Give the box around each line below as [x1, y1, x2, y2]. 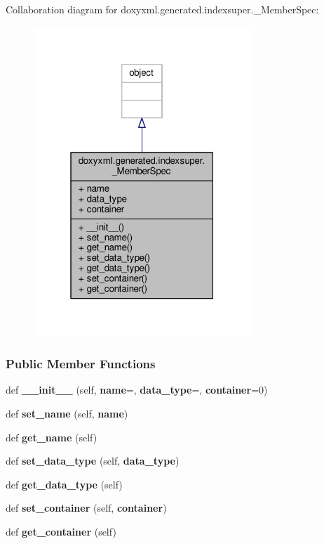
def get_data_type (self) [6, 477, 123, 491]
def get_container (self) [6, 524, 116, 538]
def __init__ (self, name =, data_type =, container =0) [6, 382, 268, 397]
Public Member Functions [6, 355, 156, 373]
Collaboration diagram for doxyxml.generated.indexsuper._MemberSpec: [6, 2, 319, 16]
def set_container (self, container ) [6, 500, 167, 515]
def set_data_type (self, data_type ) [6, 453, 180, 468]
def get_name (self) [6, 429, 97, 444]
